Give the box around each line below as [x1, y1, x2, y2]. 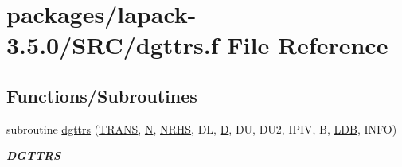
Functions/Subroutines [6, 83, 197, 107]
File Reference [227, 29, 388, 61]
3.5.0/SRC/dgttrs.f [6, 29, 219, 61]
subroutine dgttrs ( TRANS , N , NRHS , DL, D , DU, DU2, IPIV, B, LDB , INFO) [6, 120, 397, 137]
